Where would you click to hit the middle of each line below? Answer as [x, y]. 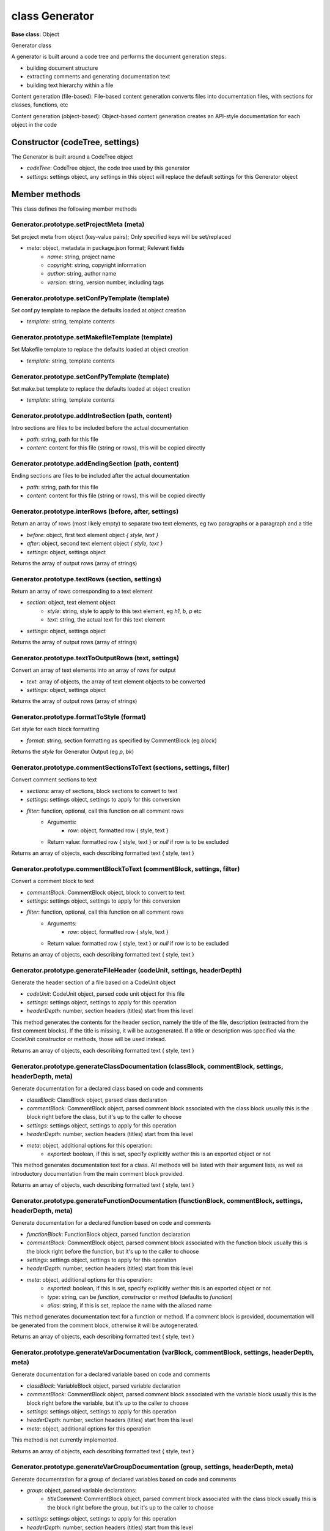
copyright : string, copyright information [97, 265]
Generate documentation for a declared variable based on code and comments [111, 1374]
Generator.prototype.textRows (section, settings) [86, 579]
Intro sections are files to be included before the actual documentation [100, 428]
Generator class [31, 45]
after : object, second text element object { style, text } [95, 544]
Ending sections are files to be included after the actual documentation [100, 476]
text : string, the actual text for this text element [106, 620]
